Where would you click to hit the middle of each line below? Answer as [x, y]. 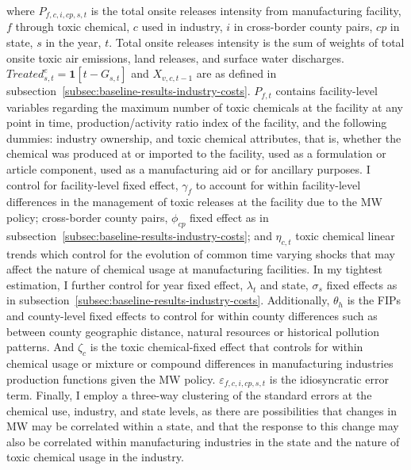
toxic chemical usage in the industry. [95, 457]
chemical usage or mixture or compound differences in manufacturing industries [200, 363]
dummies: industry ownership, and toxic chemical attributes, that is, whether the [204, 138]
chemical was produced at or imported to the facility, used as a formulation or [196, 153]
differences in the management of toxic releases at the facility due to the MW [194, 202]
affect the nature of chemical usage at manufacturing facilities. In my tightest [194, 269]
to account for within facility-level [278, 184]
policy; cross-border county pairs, [87, 218]
